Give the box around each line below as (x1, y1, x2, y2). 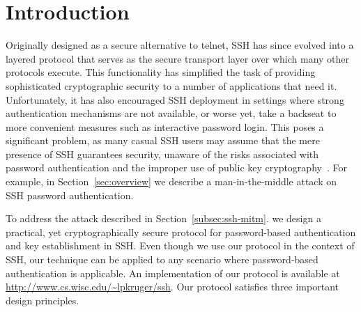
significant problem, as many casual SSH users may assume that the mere (6, 133, 320, 148)
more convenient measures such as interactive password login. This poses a (6, 119, 324, 134)
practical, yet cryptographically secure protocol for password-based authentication (6, 224, 356, 239)
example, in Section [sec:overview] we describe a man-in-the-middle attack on (6, 174, 337, 189)
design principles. (6, 292, 79, 307)
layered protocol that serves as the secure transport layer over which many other (6, 51, 350, 65)
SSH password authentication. (6, 187, 134, 202)
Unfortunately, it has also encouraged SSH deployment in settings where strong (6, 92, 344, 107)
